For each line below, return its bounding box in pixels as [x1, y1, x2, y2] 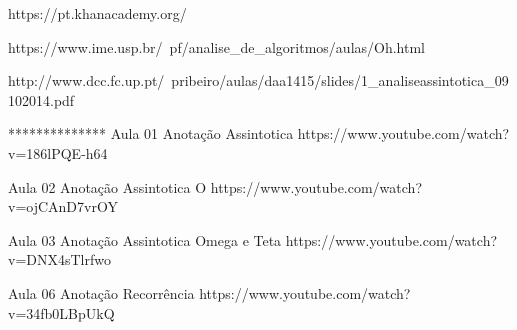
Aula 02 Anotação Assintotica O [8, 176, 207, 197]
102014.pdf [8, 89, 75, 110]
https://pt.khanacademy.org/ [8, 3, 187, 23]
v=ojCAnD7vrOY [8, 196, 118, 217]
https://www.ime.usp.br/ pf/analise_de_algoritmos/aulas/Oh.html [8, 36, 426, 57]
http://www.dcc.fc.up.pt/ [8, 70, 165, 91]
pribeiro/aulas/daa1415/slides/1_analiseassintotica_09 [171, 70, 509, 91]
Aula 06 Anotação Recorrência [8, 282, 195, 303]
